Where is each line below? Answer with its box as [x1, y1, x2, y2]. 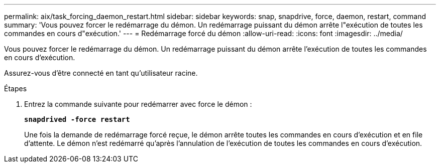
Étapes [4, 84, 27, 93]
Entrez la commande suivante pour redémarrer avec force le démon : [24, 100, 252, 108]
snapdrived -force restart [24, 115, 130, 123]
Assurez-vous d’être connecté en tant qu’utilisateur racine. [4, 69, 198, 77]
